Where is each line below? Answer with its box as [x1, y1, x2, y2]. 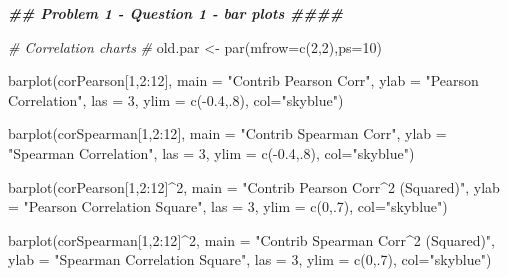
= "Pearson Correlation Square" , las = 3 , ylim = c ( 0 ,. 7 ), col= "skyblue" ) [8, 196, 448, 217]
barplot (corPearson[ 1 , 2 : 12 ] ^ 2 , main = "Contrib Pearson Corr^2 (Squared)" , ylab [8, 176, 500, 197]
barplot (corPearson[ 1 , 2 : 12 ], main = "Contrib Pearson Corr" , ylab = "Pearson [8, 70, 479, 91]
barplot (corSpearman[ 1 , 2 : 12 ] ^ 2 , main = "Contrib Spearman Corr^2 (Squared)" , [8, 229, 496, 250]
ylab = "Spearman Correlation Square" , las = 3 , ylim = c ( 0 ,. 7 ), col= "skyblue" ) [8, 249, 492, 270]
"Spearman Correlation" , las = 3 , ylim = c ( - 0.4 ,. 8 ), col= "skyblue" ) [8, 142, 415, 163]
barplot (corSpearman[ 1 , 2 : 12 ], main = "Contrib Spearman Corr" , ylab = [8, 123, 447, 144]
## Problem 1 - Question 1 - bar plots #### [8, 3, 343, 23]
